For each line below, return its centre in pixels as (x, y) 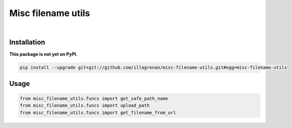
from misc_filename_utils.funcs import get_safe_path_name (94, 99)
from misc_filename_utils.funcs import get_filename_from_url (98, 112)
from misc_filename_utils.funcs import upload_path (85, 106)
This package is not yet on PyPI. (43, 54)
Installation (27, 42)
